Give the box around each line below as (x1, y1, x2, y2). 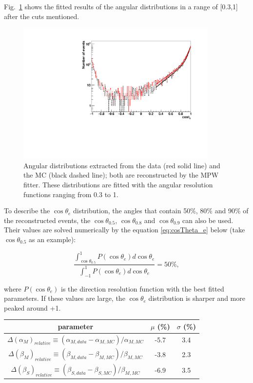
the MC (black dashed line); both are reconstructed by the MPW (23, 170, 219, 180)
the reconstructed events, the (4, 215, 91, 225)
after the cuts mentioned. (4, 11, 79, 21)
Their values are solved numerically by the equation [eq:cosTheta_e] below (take (4, 225, 245, 235)
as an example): (29, 234, 76, 245)
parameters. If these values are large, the (4, 293, 125, 303)
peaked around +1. (4, 302, 61, 313)
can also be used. (182, 215, 234, 225)
